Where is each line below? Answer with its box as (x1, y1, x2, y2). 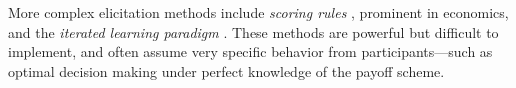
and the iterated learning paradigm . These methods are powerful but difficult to (8, 21, 499, 42)
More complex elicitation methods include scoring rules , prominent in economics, (8, 2, 509, 22)
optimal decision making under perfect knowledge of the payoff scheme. (8, 60, 445, 81)
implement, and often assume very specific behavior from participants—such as (8, 41, 493, 62)
